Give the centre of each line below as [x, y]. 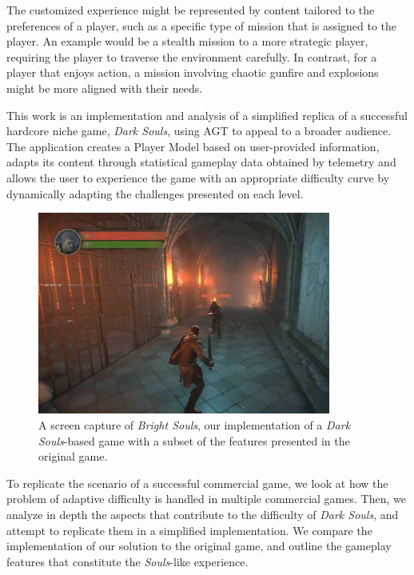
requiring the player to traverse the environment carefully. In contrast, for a [192, 56]
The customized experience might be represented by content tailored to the [191, 10]
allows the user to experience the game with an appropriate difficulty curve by [198, 177]
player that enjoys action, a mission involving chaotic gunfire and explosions [193, 72]
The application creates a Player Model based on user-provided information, [193, 146]
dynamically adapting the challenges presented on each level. [155, 193]
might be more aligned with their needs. [105, 88]
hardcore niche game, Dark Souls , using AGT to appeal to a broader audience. [199, 131]
